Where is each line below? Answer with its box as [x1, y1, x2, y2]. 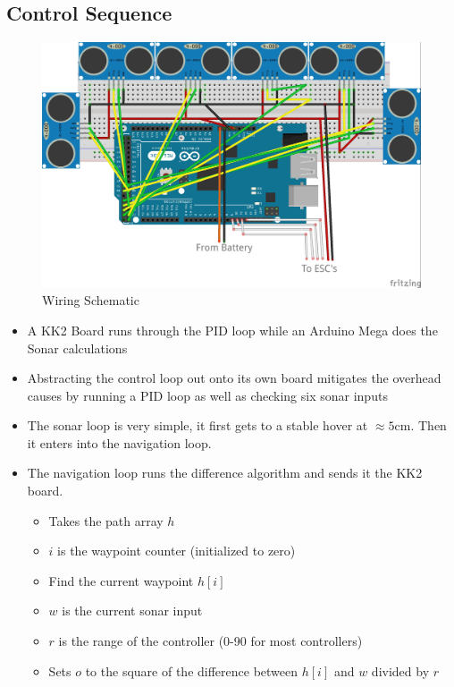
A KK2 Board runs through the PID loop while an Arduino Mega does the [27, 320, 438, 339]
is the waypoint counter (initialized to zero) [57, 541, 296, 560]
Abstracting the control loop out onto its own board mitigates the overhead [27, 369, 441, 387]
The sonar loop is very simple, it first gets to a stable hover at [27, 416, 368, 435]
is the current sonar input [62, 601, 203, 620]
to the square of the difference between [85, 661, 298, 680]
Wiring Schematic [42, 291, 139, 310]
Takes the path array [48, 511, 164, 530]
